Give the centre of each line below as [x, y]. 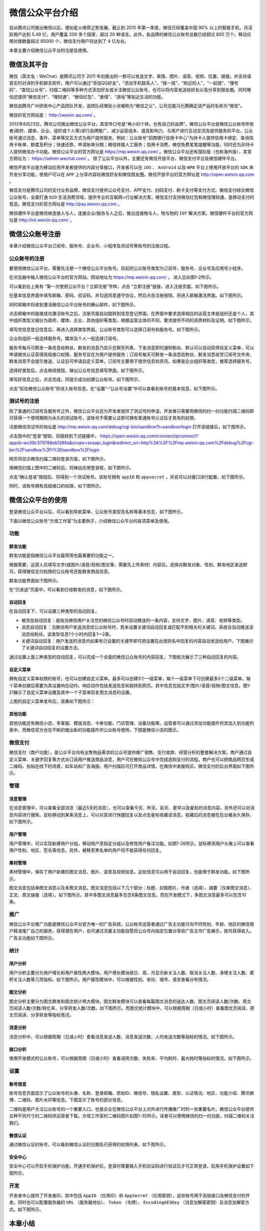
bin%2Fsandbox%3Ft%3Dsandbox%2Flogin [54, 450]
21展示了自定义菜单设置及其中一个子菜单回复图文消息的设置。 [72, 692]
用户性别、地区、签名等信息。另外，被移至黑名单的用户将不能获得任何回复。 [86, 850]
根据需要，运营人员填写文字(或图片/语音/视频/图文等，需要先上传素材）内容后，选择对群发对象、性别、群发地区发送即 [128, 564]
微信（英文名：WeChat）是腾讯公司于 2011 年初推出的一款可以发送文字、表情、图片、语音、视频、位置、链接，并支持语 [130, 76]
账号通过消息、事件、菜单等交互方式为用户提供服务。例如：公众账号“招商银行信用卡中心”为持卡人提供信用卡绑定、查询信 [131, 137]
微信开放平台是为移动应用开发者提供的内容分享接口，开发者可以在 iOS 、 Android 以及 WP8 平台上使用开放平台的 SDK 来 [131, 167]
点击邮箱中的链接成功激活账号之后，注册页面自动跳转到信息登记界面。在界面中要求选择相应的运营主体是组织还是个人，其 [132, 314]
